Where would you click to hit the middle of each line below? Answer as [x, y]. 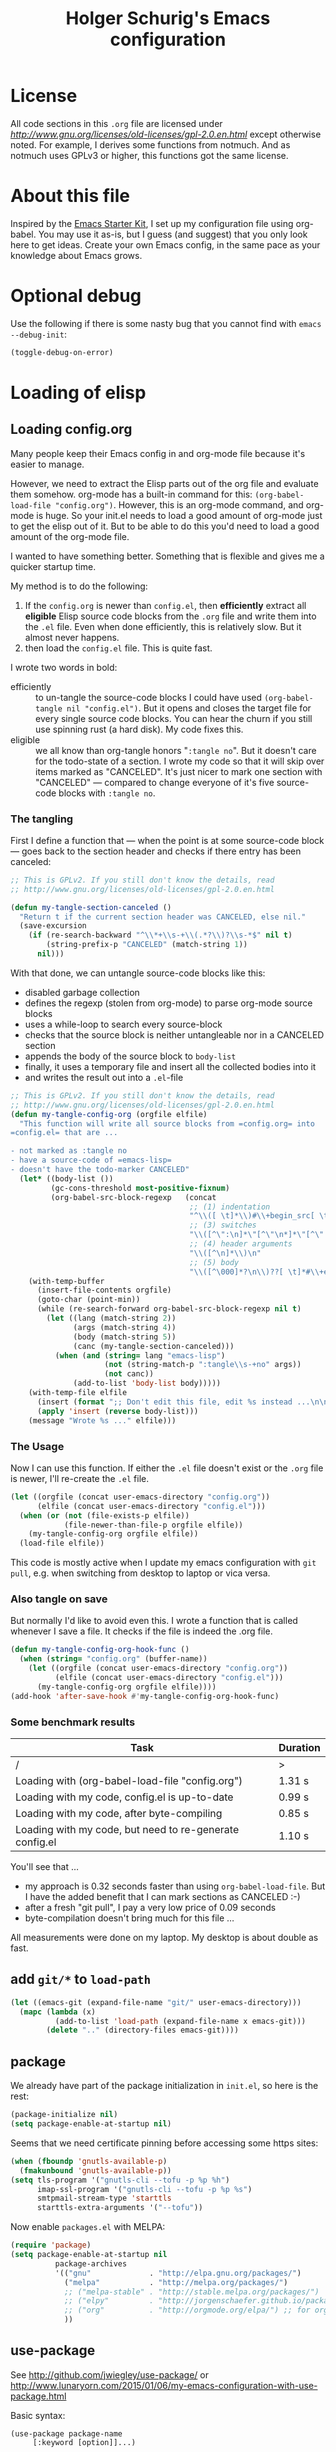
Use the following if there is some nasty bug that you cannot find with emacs [166, 323]
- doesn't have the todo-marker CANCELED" [100, 1170]
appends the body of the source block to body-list [130, 1056]
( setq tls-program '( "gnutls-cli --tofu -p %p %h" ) [120, 2180]
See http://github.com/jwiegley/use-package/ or [109, 2374]
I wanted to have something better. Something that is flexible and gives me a [167, 556]
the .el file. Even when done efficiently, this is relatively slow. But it [163, 626]
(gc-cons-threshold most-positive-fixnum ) [140, 1188]
